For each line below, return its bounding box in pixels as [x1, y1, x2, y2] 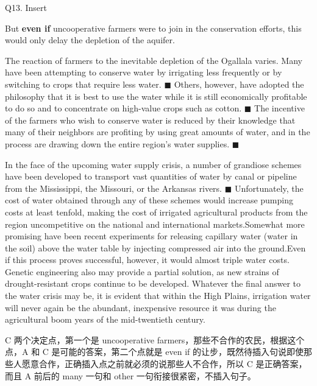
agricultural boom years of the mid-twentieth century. [5, 313, 205, 326]
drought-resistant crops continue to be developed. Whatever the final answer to [5, 277, 301, 290]
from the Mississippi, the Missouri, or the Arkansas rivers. [5, 181, 222, 194]
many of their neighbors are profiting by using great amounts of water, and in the [5, 125, 310, 138]
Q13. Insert [5, 1, 47, 13]
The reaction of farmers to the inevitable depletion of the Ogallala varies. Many [5, 54, 302, 66]
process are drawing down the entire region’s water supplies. [5, 137, 230, 150]
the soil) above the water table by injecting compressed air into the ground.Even [5, 241, 306, 254]
